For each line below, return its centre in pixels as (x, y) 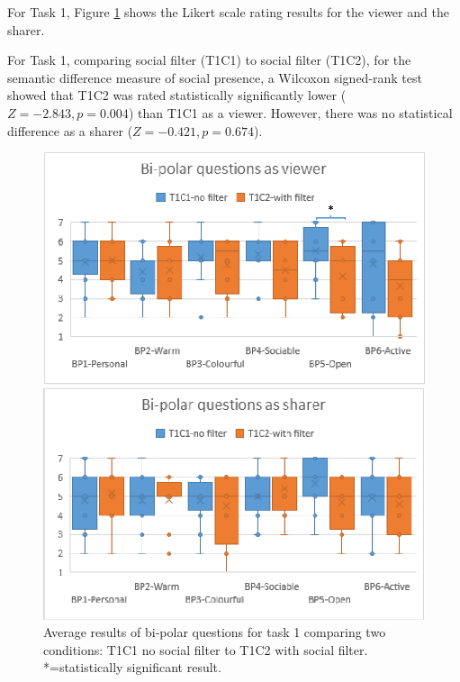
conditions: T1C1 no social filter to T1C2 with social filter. (206, 649)
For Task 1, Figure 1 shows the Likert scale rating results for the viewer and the (228, 12)
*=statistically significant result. (132, 667)
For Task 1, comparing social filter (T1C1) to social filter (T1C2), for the (209, 60)
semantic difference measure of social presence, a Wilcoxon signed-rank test (215, 77)
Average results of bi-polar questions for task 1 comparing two (215, 632)
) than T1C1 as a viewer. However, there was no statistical (290, 112)
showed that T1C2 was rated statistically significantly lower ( (177, 95)
